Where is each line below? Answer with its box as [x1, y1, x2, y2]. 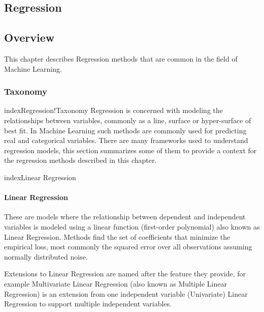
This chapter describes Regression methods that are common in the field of [4, 53, 238, 64]
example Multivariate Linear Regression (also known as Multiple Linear [4, 278, 227, 289]
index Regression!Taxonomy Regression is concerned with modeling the [4, 105, 223, 116]
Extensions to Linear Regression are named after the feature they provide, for [4, 268, 246, 279]
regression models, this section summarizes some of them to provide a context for [4, 145, 257, 155]
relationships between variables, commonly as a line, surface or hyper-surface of [4, 115, 251, 125]
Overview [4, 30, 55, 45]
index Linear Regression [4, 172, 76, 182]
